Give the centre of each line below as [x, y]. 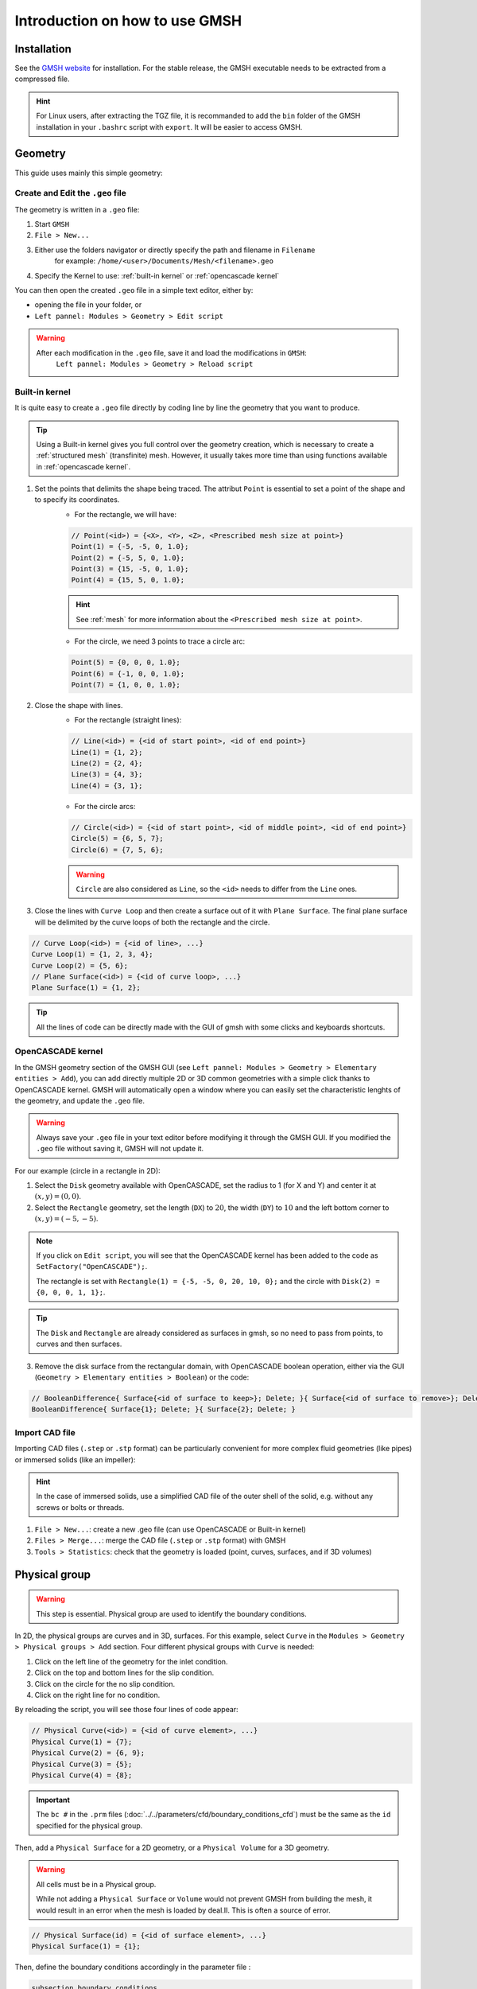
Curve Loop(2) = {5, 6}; [80, 965]
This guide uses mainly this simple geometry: [89, 173]
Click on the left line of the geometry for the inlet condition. [131, 1661]
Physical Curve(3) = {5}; [82, 1764]
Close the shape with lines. [79, 705]
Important [53, 1800]
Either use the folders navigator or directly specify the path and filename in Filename [175, 250]
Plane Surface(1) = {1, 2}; [86, 988]
